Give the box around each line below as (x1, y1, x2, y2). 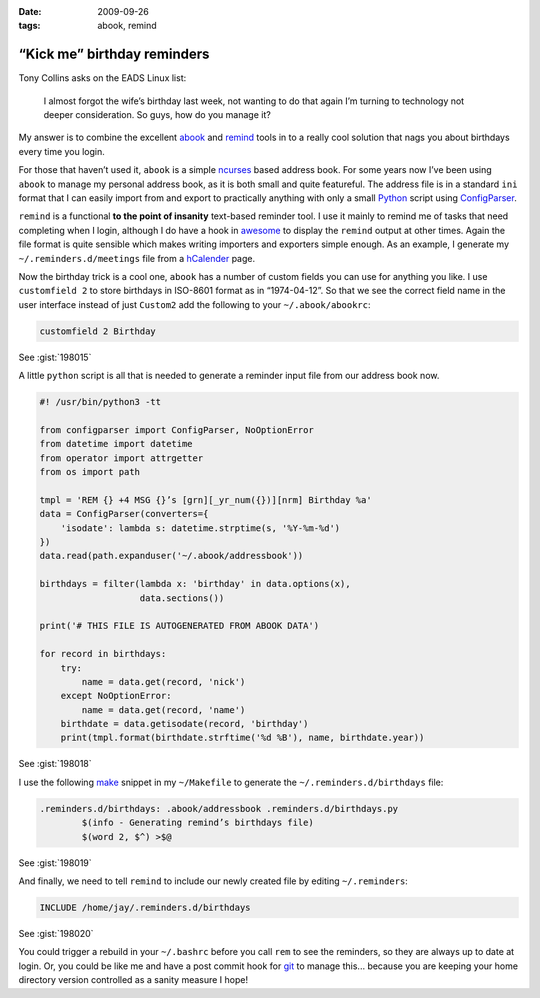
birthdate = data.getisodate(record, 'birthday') (60, 718, 309, 730)
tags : (18, 20, 41, 32)
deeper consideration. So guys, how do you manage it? (43, 109, 272, 121)
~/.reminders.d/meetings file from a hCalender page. (18, 252, 255, 264)
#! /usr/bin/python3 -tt (39, 396, 162, 408)
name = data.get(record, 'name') (81, 704, 246, 715)
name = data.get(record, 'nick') (81, 676, 246, 687)
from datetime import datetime (39, 438, 194, 450)
